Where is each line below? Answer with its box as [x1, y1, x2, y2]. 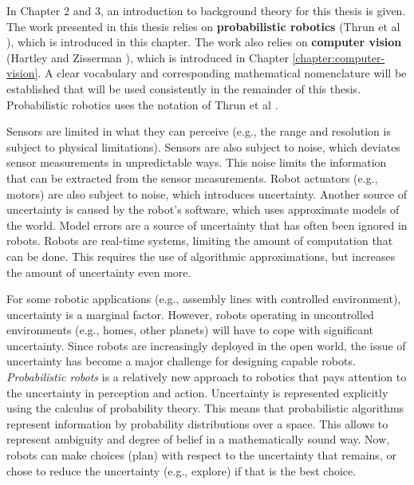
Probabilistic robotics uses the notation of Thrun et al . [6, 96, 278, 112]
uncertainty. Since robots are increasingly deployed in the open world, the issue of [6, 337, 406, 353]
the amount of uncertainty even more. [6, 263, 191, 280]
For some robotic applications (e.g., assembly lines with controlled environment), [6, 290, 401, 307]
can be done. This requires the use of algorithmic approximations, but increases [6, 247, 396, 264]
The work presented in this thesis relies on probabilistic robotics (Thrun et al [6, 18, 400, 34]
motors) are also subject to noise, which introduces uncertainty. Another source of [6, 185, 407, 202]
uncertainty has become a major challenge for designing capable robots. [6, 353, 356, 369]
